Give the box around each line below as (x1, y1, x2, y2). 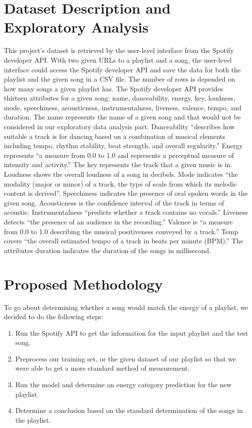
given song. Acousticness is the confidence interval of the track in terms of (4, 197, 224, 207)
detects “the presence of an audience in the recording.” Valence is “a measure (4, 217, 233, 226)
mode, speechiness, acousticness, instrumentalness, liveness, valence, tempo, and (4, 102, 242, 112)
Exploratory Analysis (4, 17, 149, 37)
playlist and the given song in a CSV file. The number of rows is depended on (4, 74, 235, 84)
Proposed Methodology (4, 274, 163, 293)
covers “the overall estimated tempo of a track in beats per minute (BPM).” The (4, 236, 244, 246)
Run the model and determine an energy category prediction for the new (15, 379, 232, 390)
